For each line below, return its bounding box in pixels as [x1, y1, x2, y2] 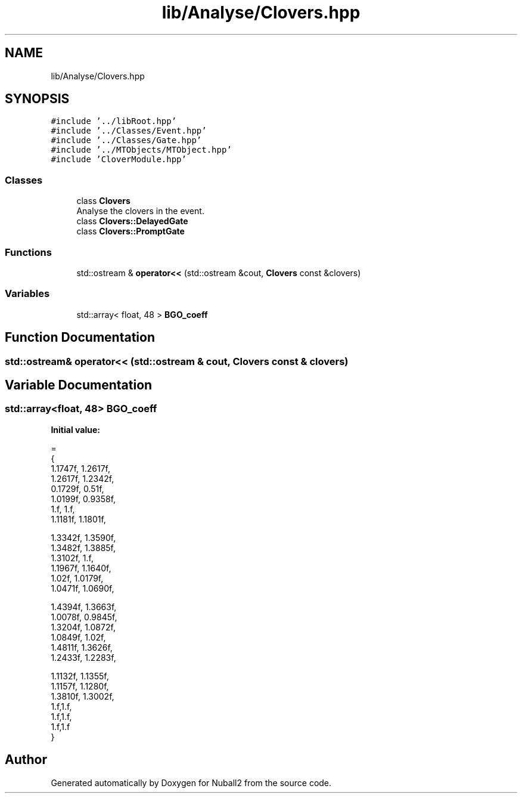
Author [5, 752, 47, 768]
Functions [5, 246, 52, 258]
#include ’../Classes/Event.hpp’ [51, 126, 207, 136]
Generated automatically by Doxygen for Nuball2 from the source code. [51, 777, 332, 788]
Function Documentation [5, 330, 155, 345]
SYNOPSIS [5, 91, 70, 107]
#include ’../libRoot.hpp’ [51, 116, 177, 126]
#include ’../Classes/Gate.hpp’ [51, 135, 202, 146]
